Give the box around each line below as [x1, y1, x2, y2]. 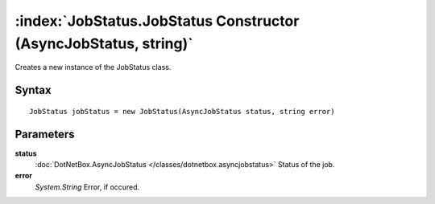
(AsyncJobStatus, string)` [14, 35, 193, 52]
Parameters [14, 127, 75, 141]
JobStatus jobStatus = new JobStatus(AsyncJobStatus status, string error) [29, 107, 335, 116]
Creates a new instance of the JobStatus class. [14, 63, 172, 72]
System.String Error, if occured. [35, 182, 140, 192]
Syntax [14, 84, 52, 97]
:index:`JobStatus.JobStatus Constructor [14, 12, 300, 30]
